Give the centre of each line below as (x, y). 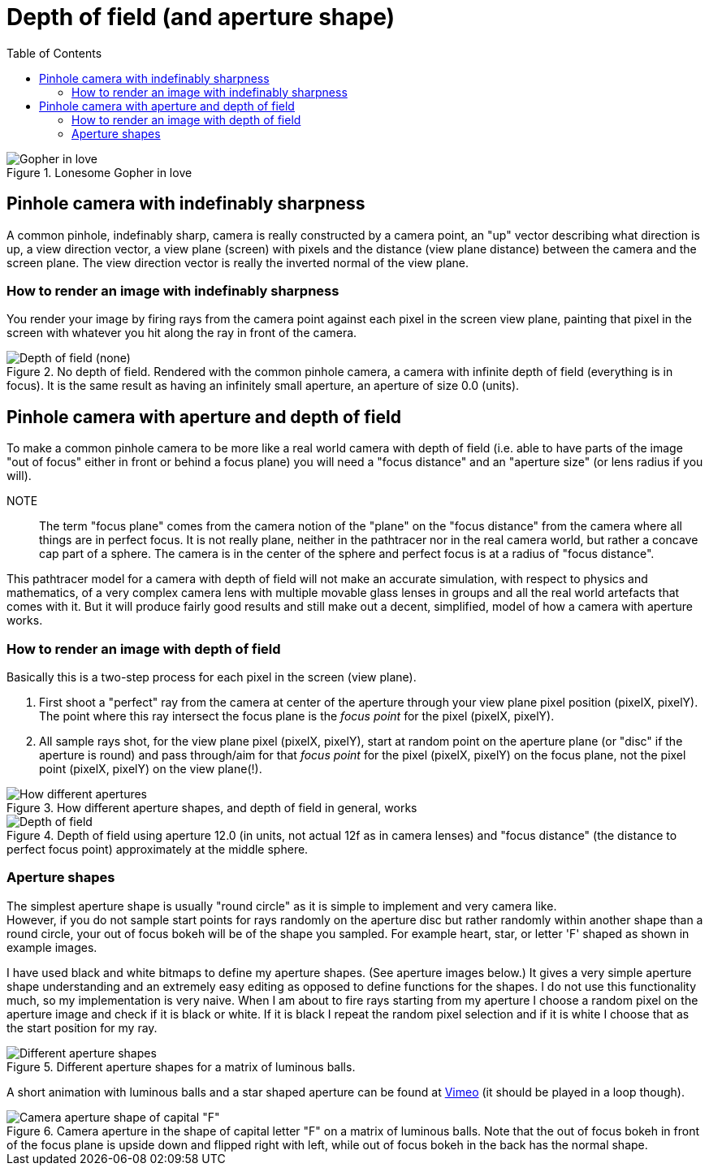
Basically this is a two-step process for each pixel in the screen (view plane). (212, 677)
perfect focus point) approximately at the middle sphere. (158, 849)
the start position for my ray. (82, 1027)
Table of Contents (54, 53)
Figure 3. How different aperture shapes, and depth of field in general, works (212, 807)
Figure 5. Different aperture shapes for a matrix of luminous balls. (181, 1066)
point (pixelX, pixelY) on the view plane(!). (151, 768)
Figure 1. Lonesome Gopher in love (99, 172)
